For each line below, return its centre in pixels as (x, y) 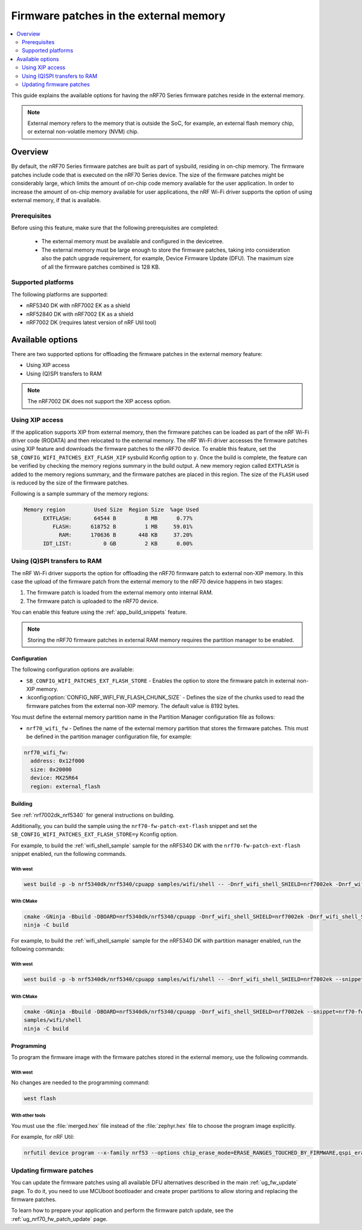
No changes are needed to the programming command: (81, 1083)
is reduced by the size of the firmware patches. (70, 482)
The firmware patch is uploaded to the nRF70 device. (92, 601)
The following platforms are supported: (60, 294)
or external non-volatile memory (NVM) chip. (83, 132)
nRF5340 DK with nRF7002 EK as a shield (78, 305)
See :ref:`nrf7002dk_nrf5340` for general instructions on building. (93, 815)
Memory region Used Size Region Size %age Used (111, 510)
